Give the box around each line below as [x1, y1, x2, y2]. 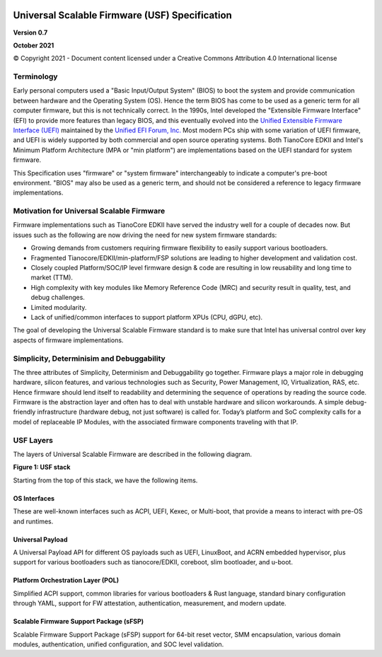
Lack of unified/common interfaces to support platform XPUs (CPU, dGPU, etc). [30, 313, 263, 321]
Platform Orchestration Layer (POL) [13, 576, 120, 585]
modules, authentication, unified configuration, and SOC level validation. [13, 640, 224, 649]
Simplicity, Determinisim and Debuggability [13, 354, 166, 364]
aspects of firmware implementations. [13, 336, 124, 344]
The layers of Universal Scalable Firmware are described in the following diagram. [13, 450, 253, 459]
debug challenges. [30, 293, 85, 302]
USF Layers [13, 435, 53, 445]
